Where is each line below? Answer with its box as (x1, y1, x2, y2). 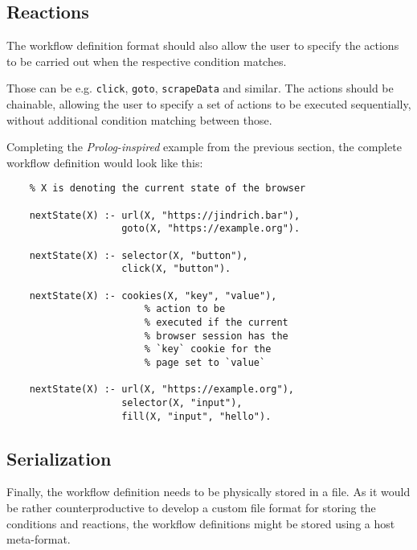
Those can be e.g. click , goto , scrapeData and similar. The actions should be (6, 80, 394, 96)
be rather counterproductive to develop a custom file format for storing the (6, 499, 376, 516)
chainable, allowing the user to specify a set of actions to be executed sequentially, (6, 96, 411, 113)
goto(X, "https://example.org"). (121, 223, 300, 235)
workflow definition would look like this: (6, 154, 203, 170)
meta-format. (6, 531, 71, 548)
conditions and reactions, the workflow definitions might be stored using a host (6, 515, 395, 532)
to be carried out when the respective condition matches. (6, 52, 287, 69)
